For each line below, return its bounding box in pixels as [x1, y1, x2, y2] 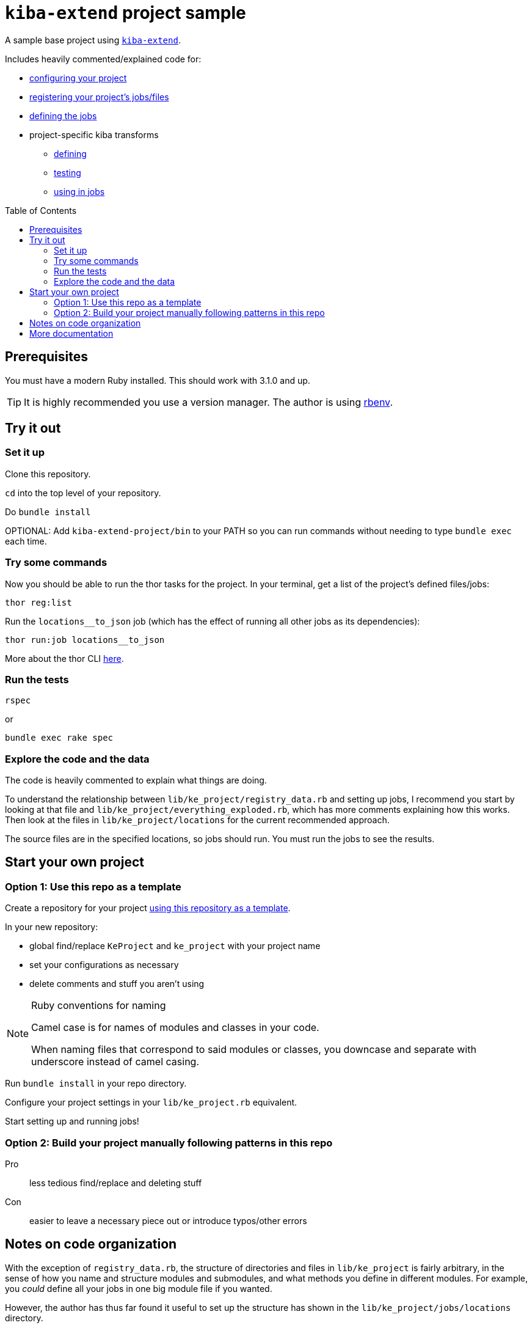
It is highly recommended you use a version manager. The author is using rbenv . [24, 395, 393, 408]
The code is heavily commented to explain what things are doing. [5, 775, 267, 786]
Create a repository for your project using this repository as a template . [5, 903, 291, 914]
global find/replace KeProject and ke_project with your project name [29, 941, 321, 952]
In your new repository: [5, 922, 98, 933]
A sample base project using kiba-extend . [5, 34, 181, 45]
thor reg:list [5, 597, 72, 607]
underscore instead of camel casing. [31, 1055, 199, 1068]
